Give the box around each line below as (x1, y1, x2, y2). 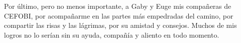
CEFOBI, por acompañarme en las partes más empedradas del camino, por (4, 10, 234, 21)
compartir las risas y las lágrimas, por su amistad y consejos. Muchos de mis (4, 20, 237, 30)
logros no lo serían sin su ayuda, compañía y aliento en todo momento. (4, 29, 219, 40)
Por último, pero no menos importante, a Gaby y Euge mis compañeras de (4, 1, 232, 11)
